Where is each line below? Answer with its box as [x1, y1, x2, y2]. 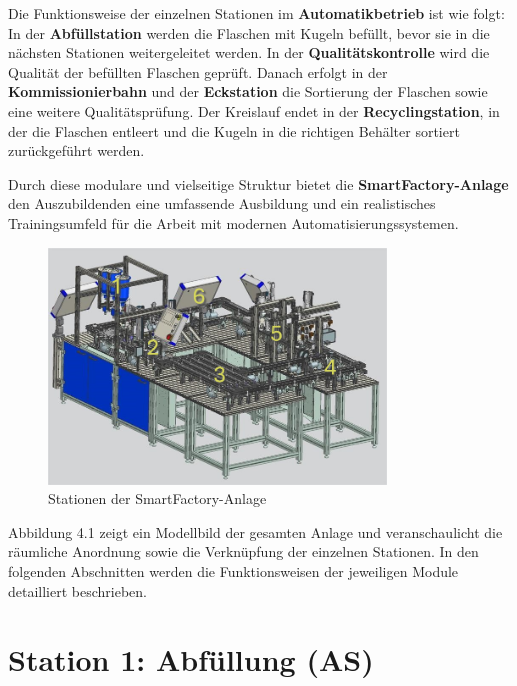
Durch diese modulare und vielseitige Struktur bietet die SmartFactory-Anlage [8, 173, 509, 194]
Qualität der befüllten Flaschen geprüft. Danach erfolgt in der [8, 61, 388, 82]
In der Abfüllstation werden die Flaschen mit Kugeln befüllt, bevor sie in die [8, 22, 490, 43]
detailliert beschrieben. [8, 580, 148, 601]
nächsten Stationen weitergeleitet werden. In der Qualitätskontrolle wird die [8, 42, 490, 63]
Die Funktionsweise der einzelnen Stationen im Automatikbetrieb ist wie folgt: [8, 3, 505, 23]
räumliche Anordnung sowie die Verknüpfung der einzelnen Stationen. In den [8, 541, 479, 562]
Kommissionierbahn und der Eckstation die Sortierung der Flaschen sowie [8, 81, 488, 102]
